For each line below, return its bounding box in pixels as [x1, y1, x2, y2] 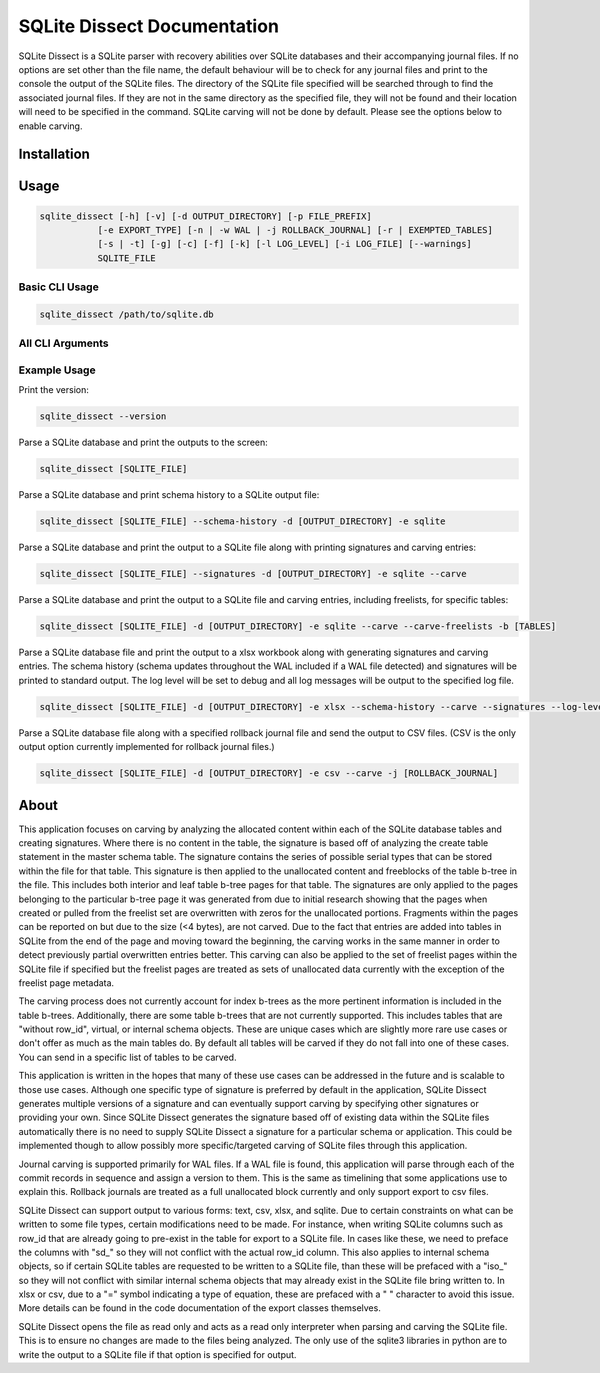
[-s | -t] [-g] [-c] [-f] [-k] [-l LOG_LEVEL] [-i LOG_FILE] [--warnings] [97, 238, 472, 250]
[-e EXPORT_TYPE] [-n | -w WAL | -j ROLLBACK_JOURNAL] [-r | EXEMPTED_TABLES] [97, 224, 494, 235]
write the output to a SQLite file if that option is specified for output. [18, 1348, 297, 1360]
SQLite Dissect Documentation [18, 15, 280, 37]
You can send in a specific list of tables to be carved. [18, 1051, 237, 1063]
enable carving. [18, 120, 83, 132]
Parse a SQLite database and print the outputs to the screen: [18, 436, 269, 449]
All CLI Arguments [18, 336, 109, 350]
